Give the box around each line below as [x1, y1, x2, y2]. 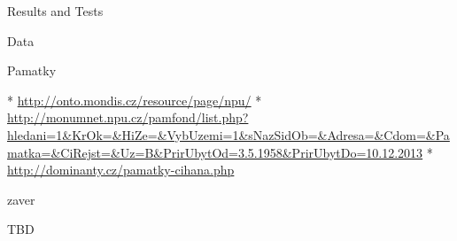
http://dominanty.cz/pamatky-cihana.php [7, 160, 235, 179]
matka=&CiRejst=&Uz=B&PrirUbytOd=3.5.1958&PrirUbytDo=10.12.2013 [7, 143, 423, 161]
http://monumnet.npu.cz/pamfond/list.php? [7, 108, 249, 127]
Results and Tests [7, 2, 104, 19]
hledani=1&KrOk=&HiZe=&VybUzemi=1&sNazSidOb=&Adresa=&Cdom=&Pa [7, 125, 450, 144]
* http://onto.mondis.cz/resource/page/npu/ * [7, 90, 262, 109]
